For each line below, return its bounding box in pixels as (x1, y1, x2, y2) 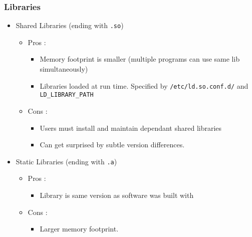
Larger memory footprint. (40, 223, 119, 234)
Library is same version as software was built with (40, 190, 194, 200)
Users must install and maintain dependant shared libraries (40, 122, 222, 133)
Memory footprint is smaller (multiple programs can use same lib (40, 54, 240, 64)
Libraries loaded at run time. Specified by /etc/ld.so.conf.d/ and (40, 80, 248, 91)
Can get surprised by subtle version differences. (40, 139, 185, 150)
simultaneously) (40, 64, 88, 74)
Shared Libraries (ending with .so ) (16, 20, 124, 31)
